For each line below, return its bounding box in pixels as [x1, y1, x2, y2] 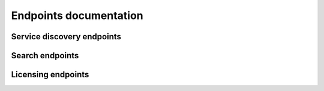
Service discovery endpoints [11, 32, 122, 42]
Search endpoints [11, 51, 79, 61]
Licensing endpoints [11, 70, 89, 80]
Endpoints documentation [11, 9, 143, 22]
